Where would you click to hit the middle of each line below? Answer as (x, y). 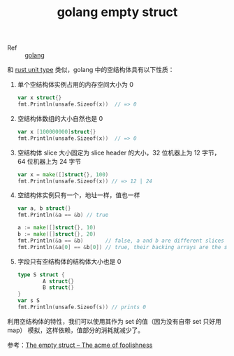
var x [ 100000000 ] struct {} (57, 131)
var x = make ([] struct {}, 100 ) (63, 175)
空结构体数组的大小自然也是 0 (60, 118)
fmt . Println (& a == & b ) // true (63, 215)
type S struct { (41, 275)
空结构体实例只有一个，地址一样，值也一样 (79, 195)
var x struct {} (39, 98)
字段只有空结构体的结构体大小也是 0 (69, 261)
